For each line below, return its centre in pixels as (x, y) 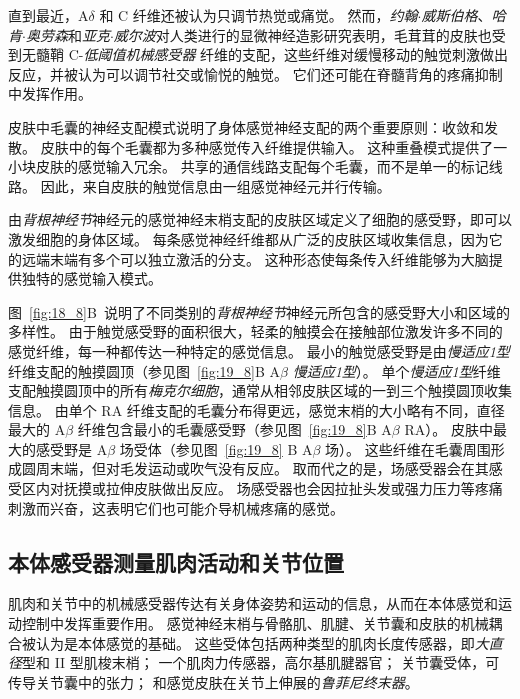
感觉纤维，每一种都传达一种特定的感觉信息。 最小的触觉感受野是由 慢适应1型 (259, 350)
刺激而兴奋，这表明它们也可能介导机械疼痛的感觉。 (176, 507)
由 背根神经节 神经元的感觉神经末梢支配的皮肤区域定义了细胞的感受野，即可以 (260, 219)
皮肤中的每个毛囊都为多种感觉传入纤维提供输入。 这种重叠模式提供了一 (274, 146)
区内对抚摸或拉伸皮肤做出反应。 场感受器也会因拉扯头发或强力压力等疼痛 (262, 488)
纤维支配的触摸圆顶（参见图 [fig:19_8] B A (144, 370)
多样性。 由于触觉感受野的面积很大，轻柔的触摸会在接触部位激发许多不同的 (255, 331)
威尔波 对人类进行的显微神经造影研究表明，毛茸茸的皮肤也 (302, 34)
